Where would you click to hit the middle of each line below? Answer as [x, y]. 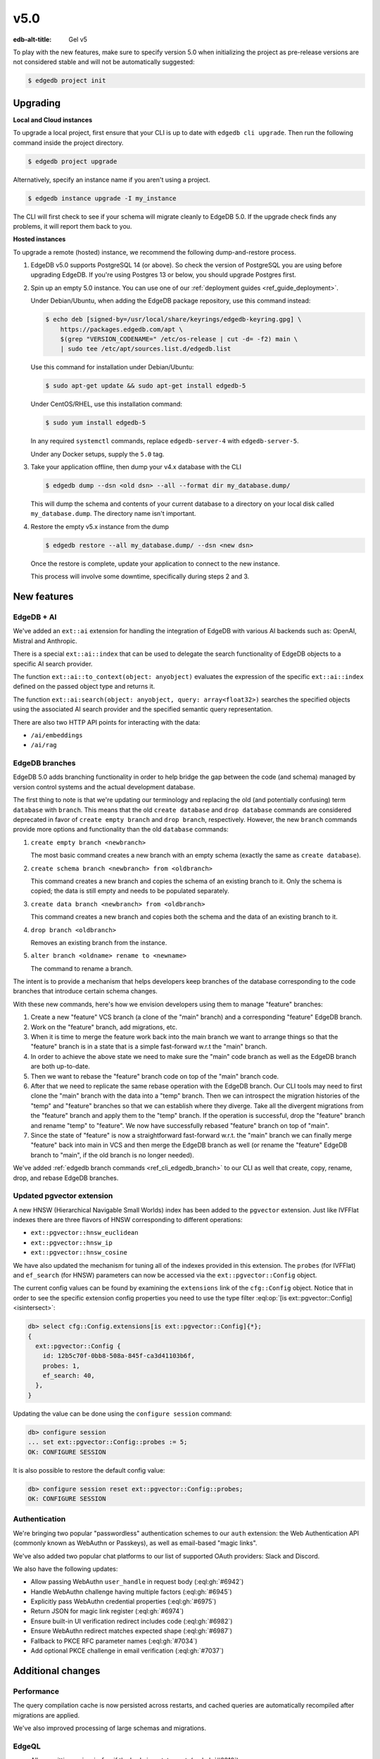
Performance [36, 1691]
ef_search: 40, [69, 1376]
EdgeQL [27, 1746]
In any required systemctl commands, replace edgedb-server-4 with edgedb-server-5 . [165, 441]
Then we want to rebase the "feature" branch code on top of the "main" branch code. [155, 1076]
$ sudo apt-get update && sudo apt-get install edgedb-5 [146, 386]
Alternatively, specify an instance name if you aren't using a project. [112, 179]
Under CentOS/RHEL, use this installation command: [107, 404]
